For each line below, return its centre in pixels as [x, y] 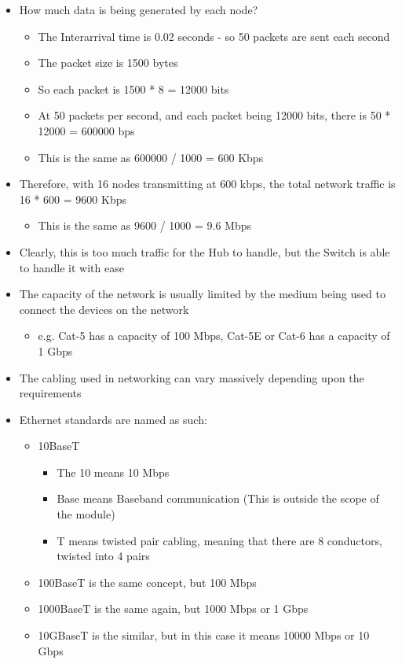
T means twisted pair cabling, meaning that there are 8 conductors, [219, 540]
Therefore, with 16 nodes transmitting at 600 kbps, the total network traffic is [207, 184]
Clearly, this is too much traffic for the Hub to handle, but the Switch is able [205, 251]
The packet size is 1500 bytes [108, 63]
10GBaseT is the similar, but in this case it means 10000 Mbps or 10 [204, 635]
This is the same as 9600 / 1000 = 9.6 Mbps [144, 225]
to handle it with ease [71, 267]
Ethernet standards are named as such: [113, 419]
